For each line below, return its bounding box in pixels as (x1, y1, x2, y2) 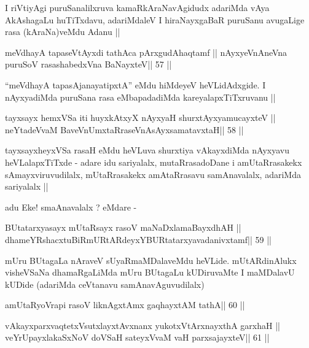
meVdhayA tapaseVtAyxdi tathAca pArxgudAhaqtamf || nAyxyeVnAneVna (5, 45, 287, 58)
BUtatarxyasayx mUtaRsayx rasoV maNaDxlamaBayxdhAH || (5, 221, 241, 234)
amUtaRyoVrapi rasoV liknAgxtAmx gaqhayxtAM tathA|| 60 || (5, 298, 245, 311)
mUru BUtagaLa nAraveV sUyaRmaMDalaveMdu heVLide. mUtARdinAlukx (5, 253, 297, 266)
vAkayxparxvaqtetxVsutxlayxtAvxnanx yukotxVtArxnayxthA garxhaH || (5, 319, 280, 331)
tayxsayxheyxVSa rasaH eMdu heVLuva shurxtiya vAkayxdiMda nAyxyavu (5, 144, 289, 157)
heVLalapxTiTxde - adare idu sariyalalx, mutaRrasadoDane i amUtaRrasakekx (5, 155, 302, 168)
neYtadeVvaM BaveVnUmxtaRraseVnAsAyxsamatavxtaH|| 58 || (5, 123, 244, 136)
